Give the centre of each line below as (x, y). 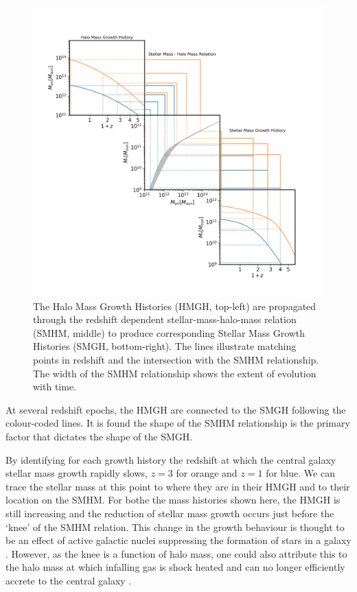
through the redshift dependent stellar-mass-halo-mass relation (165, 319)
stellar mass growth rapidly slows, (77, 473)
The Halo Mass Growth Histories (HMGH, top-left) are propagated (175, 306)
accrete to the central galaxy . (69, 580)
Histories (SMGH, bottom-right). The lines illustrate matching (165, 346)
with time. (55, 387)
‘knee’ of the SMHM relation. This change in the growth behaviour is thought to (175, 526)
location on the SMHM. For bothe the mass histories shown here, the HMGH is (173, 500)
